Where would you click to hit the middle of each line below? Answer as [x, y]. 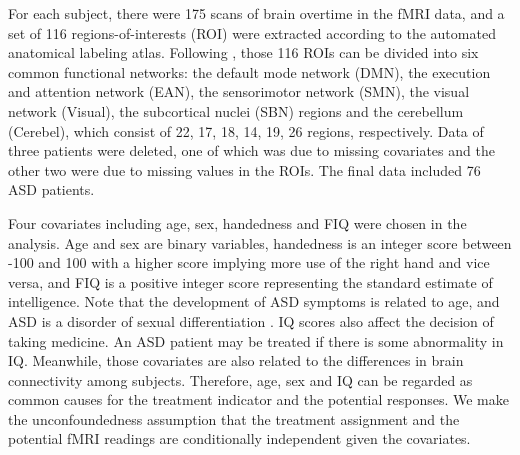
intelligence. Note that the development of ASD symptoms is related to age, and [254, 301]
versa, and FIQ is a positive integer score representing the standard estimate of [250, 281]
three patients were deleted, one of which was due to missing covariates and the [251, 150]
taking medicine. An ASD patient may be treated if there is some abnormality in [256, 340]
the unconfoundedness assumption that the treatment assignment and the [234, 418]
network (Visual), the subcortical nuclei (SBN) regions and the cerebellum [236, 110]
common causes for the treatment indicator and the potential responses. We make [259, 399]
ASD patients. [51, 189]
